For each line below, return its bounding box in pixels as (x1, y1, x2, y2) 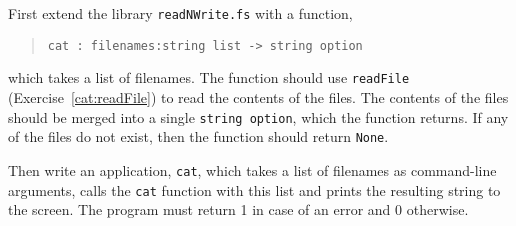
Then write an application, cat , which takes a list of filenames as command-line (8, 159, 497, 180)
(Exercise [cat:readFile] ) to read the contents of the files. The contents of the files (8, 86, 509, 107)
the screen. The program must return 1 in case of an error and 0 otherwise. (8, 199, 469, 220)
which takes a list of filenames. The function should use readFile (8, 67, 410, 88)
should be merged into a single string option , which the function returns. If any (8, 106, 509, 127)
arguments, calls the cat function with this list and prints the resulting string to (8, 179, 501, 200)
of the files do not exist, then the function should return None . (8, 126, 389, 147)
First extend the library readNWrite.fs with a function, (8, 3, 353, 23)
